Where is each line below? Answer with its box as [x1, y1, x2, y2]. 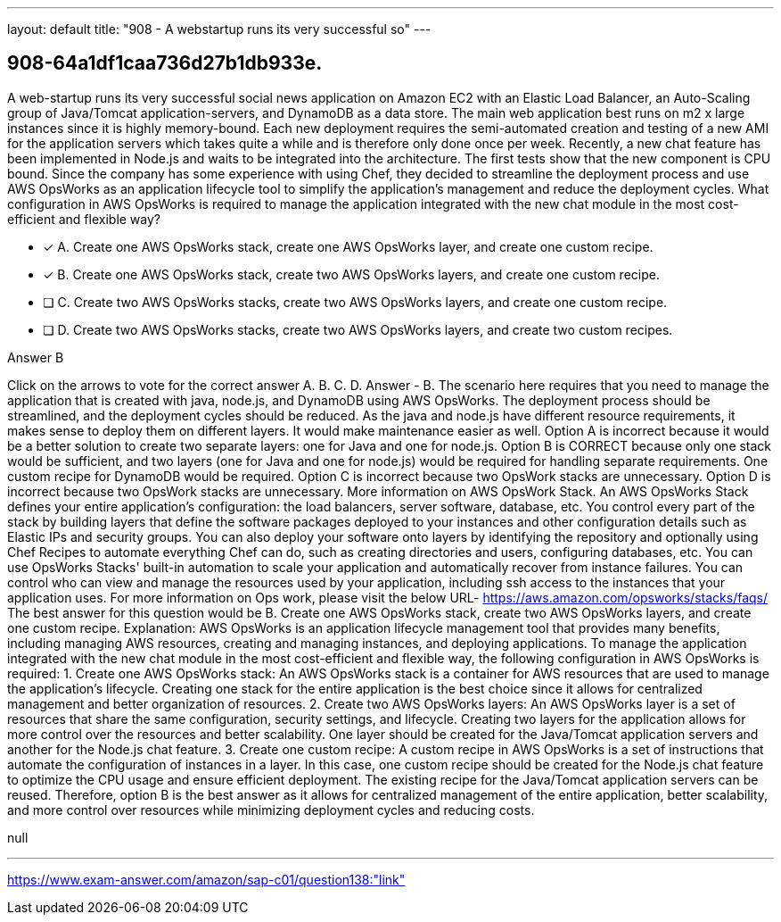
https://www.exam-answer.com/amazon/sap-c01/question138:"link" [7, 871, 406, 887]
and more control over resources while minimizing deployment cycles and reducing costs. [7, 802, 535, 818]
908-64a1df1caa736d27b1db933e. [7, 52, 323, 75]
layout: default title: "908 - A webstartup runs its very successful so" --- [7, 21, 432, 37]
